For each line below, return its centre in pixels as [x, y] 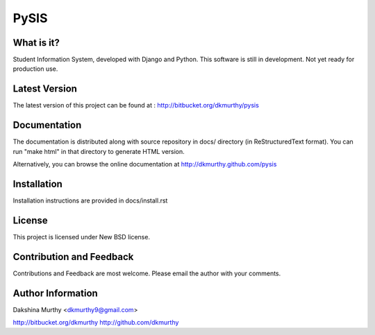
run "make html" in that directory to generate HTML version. [99, 151]
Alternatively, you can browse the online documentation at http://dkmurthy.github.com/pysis [145, 164]
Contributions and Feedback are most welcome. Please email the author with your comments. [147, 273]
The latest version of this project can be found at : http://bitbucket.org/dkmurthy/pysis [136, 105]
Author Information [56, 293]
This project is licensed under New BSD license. [82, 237]
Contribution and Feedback [73, 257]
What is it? [36, 43]
